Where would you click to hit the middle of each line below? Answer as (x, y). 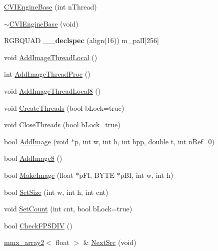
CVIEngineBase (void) (44, 23)
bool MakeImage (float (39, 175)
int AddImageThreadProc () (47, 74)
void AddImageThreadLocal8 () (52, 90)
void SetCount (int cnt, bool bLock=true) (68, 209)
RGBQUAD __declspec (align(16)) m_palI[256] (81, 40)
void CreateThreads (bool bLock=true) (64, 107)
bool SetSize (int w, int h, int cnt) (56, 192)
